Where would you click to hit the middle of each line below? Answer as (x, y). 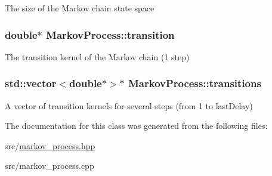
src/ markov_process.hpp (50, 145)
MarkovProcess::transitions (194, 83)
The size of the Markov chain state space (80, 8)
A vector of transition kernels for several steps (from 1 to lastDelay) (129, 105)
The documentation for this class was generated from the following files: (136, 126)
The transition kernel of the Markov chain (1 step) (97, 56)
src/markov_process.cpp (50, 166)
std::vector (31, 83)
